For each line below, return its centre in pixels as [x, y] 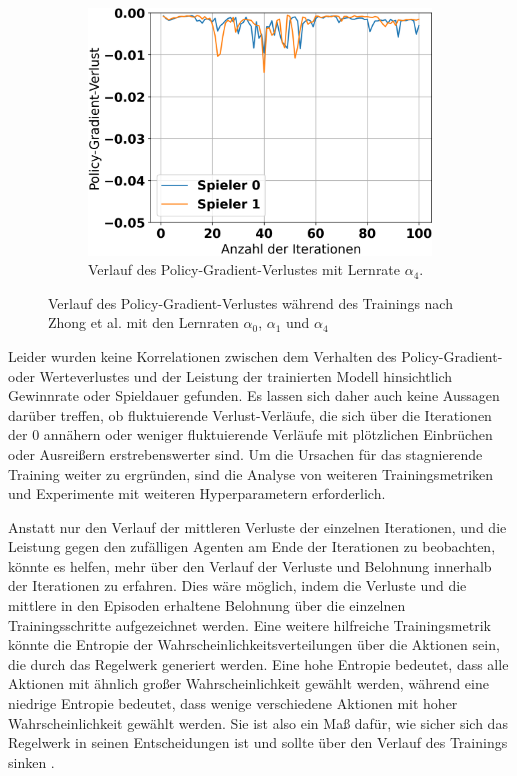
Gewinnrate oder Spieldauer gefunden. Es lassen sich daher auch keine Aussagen [254, 395]
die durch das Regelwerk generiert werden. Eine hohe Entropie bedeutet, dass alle [258, 663]
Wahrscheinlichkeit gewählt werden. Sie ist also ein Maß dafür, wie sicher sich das [258, 722]
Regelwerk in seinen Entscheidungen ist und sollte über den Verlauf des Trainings [258, 742]
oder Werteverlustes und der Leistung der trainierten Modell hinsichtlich [230, 375]
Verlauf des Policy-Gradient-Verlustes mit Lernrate [244, 269]
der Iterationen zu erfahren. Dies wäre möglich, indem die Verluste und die [237, 585]
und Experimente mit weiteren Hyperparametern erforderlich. [197, 493]
